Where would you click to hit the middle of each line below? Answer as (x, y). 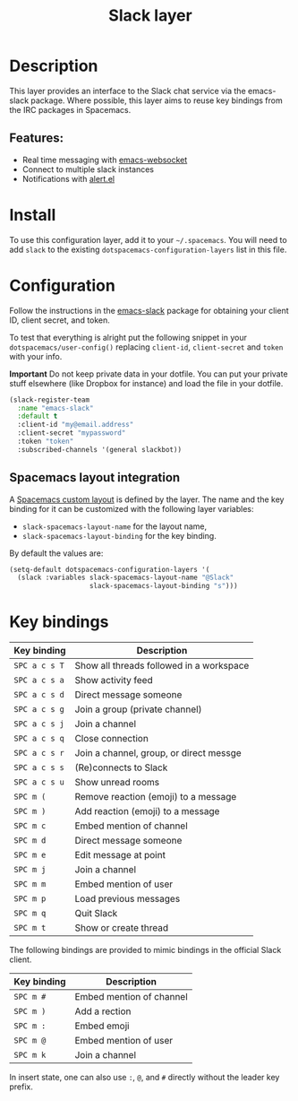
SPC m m (30, 884)
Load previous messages (128, 899)
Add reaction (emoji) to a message (147, 811)
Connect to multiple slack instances (88, 169)
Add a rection (103, 1011)
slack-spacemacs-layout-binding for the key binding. (119, 535)
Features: (37, 139)
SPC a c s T (39, 666)
